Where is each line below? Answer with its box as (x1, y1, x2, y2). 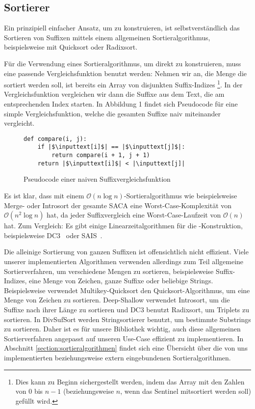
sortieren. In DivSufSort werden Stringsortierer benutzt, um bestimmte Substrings (4, 314, 251, 324)
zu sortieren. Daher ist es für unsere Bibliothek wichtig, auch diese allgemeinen (4, 324, 241, 334)
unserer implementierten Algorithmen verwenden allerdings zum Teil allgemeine (4, 256, 244, 266)
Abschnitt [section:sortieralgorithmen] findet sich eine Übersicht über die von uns (4, 343, 248, 353)
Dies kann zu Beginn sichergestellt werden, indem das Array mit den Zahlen (15, 376, 245, 386)
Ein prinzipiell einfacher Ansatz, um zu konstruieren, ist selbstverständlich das (4, 23, 240, 33)
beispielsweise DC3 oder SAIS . (4, 230, 102, 240)
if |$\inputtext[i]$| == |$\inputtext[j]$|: (37, 143, 185, 151)
